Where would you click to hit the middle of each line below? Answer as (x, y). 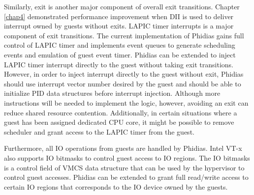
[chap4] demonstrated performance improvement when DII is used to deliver (119, 16)
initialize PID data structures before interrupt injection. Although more (112, 93)
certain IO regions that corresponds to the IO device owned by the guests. (116, 186)
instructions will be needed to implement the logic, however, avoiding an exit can (126, 102)
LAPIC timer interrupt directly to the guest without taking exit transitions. (119, 64)
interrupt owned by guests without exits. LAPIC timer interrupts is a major (119, 26)
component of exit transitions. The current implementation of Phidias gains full (124, 35)
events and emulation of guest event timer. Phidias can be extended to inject (120, 54)
